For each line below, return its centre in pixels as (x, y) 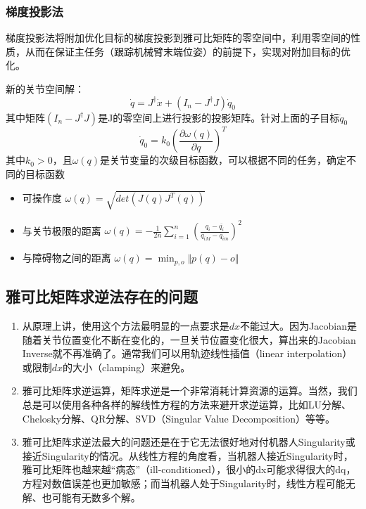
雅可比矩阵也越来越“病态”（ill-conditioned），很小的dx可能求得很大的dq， (189, 469)
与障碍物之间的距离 (67, 258)
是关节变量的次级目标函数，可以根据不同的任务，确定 (223, 160)
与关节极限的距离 (62, 230)
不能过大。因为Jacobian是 (298, 325)
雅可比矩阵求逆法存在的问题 (102, 296)
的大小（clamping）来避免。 (127, 367)
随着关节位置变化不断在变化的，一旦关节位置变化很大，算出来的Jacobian (189, 339)
